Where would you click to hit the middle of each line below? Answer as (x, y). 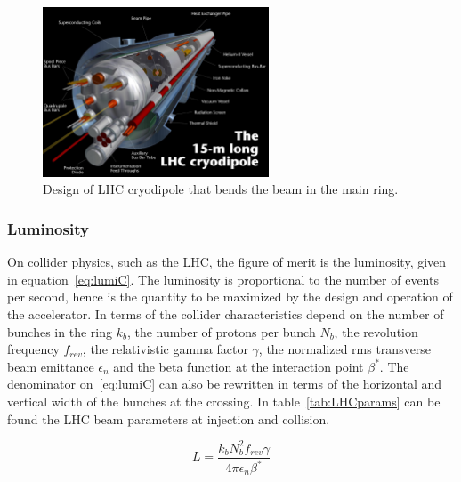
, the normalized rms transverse (345, 349)
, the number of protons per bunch (221, 331)
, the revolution (376, 331)
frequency (33, 349)
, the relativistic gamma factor (165, 349)
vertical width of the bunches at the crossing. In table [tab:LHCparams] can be (224, 401)
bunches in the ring (60, 331)
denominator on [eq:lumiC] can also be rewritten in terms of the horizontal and (225, 384)
